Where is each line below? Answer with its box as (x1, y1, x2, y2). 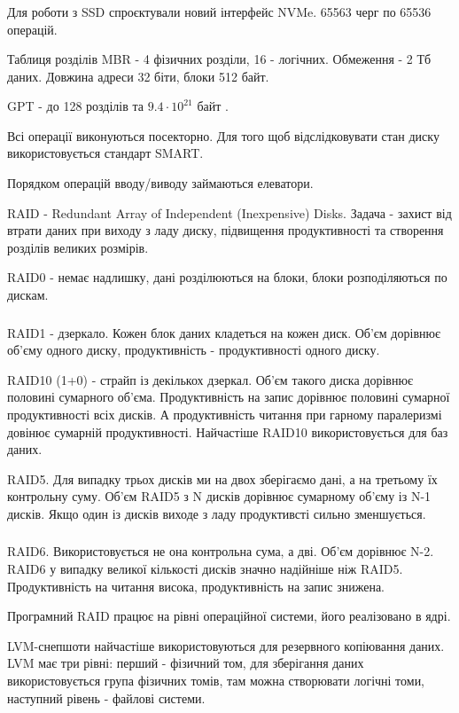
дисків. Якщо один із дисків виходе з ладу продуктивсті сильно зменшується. (7, 504, 426, 522)
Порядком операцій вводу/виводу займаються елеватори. (7, 174, 314, 192)
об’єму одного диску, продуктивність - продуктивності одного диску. (7, 341, 380, 359)
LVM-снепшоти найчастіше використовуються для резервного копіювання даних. (7, 636, 445, 654)
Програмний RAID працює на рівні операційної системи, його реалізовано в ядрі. (7, 607, 451, 625)
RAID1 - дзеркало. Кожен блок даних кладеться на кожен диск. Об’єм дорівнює (7, 323, 440, 341)
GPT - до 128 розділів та (7, 97, 144, 115)
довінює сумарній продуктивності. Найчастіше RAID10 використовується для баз (7, 422, 448, 441)
